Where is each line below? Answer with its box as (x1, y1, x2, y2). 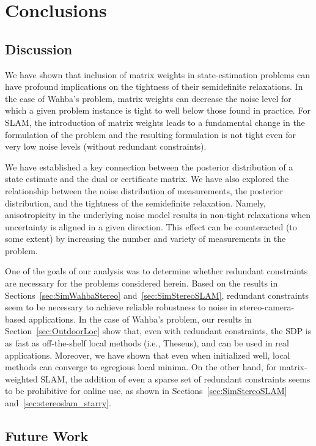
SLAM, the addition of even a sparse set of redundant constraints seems (40, 372, 310, 385)
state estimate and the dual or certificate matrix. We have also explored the (5, 172, 289, 185)
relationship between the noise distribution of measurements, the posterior (5, 184, 283, 197)
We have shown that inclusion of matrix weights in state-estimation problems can (5, 68, 310, 81)
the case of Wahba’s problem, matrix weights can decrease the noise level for (5, 92, 292, 104)
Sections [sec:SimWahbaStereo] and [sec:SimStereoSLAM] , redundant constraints (5, 288, 309, 301)
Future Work (5, 426, 89, 445)
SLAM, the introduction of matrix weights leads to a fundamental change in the (5, 115, 305, 128)
